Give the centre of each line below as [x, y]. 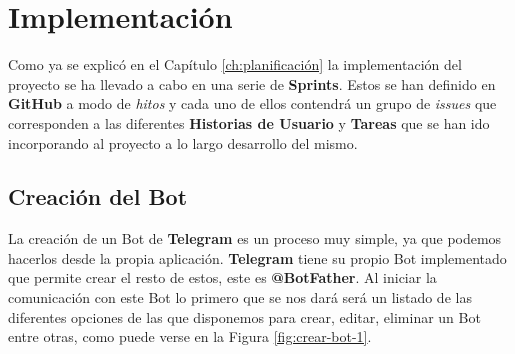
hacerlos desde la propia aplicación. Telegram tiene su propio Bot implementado [257, 257]
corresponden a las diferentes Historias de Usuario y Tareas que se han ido [249, 122]
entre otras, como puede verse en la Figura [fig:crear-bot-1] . [190, 336]
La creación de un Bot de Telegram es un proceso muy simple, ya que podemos [255, 238]
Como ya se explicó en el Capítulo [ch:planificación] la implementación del [235, 64]
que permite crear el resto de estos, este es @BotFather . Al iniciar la [222, 277]
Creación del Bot [98, 196]
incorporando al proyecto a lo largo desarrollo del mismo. [183, 142]
